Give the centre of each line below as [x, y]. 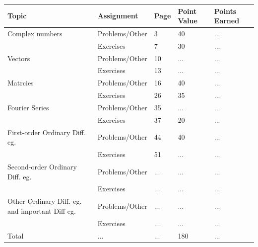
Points [225, 11]
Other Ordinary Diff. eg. [45, 201]
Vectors [19, 58]
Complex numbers [35, 33]
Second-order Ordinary [42, 166]
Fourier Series [28, 107]
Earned [227, 21]
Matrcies [21, 83]
